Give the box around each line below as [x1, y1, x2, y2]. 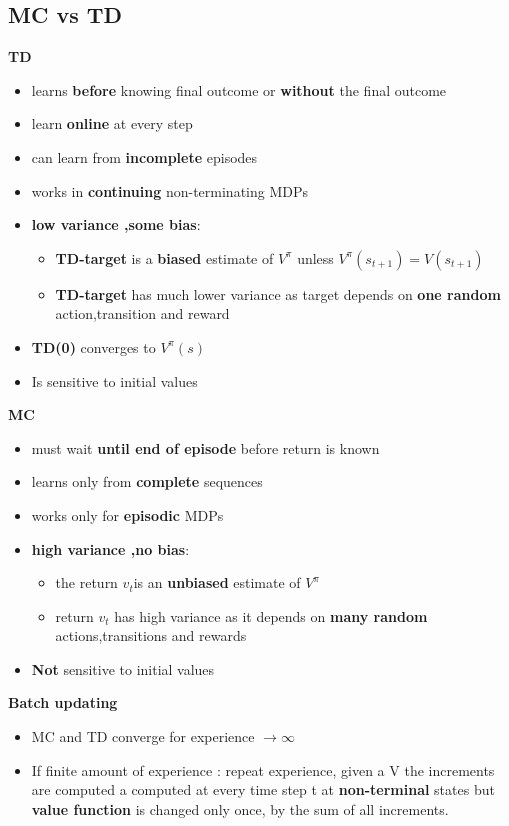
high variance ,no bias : [31, 538, 190, 559]
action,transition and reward [55, 303, 230, 324]
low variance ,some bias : [31, 214, 201, 235]
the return [55, 572, 118, 593]
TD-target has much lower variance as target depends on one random [55, 283, 501, 304]
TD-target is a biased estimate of [55, 247, 274, 268]
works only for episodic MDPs [31, 504, 224, 525]
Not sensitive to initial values [31, 658, 215, 679]
